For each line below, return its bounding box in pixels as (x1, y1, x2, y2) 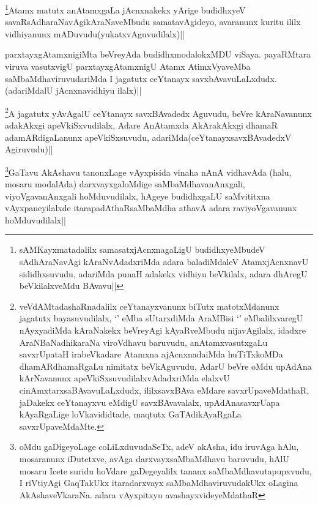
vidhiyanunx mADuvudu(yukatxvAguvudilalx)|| (5, 27, 185, 40)
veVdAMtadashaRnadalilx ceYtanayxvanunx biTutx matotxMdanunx (19, 299, 279, 312)
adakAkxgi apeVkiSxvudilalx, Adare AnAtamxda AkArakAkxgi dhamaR (5, 119, 278, 132)
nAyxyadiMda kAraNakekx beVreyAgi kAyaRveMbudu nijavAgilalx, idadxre (19, 324, 306, 337)
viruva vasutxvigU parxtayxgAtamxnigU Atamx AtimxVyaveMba (5, 60, 251, 73)
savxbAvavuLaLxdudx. (192, 72, 277, 84)
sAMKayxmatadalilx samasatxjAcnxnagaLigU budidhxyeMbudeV (19, 243, 265, 256)
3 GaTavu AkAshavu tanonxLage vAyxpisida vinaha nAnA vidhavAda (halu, (5, 163, 292, 178)
